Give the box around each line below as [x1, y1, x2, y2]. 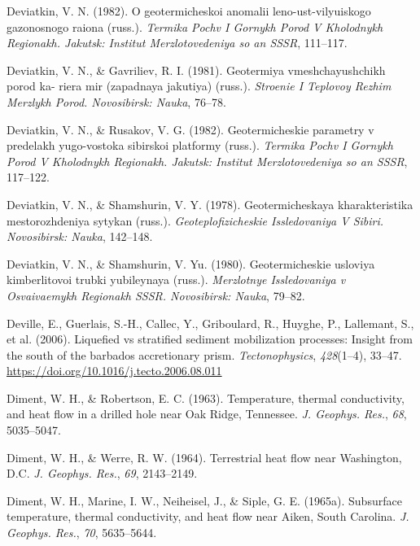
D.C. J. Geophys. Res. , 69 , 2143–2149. [7, 465, 198, 482]
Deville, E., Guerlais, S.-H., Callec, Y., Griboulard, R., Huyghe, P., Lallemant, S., [7, 314, 414, 331]
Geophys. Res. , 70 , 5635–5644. [7, 524, 157, 541]
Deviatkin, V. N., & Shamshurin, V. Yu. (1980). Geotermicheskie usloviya [7, 255, 375, 272]
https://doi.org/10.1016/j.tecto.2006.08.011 [7, 362, 222, 379]
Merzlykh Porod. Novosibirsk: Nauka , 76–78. [7, 93, 226, 110]
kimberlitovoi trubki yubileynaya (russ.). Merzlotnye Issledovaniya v [7, 271, 346, 288]
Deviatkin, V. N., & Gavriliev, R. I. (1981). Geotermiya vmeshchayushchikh [7, 61, 386, 78]
